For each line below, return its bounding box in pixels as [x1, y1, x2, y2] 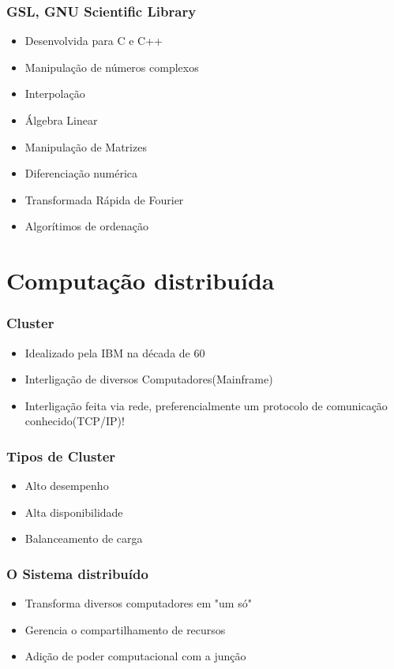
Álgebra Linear [24, 112, 98, 128]
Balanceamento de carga [24, 530, 143, 547]
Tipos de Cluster [6, 446, 116, 465]
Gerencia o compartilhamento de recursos [24, 621, 226, 637]
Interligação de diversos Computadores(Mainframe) [24, 371, 273, 387]
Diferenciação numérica [24, 165, 138, 181]
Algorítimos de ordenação [24, 218, 148, 234]
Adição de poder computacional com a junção [24, 648, 246, 664]
